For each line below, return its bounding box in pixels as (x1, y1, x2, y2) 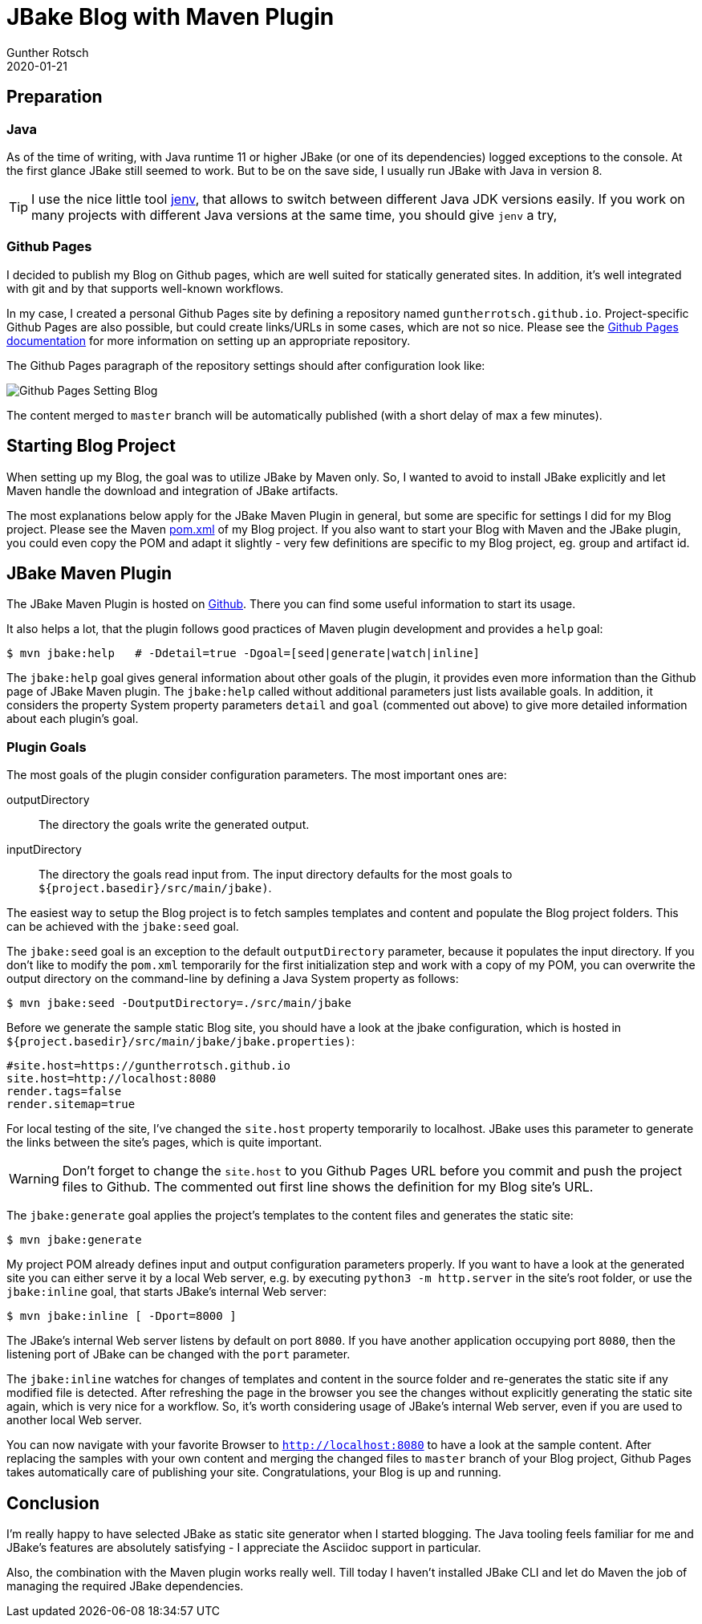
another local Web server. (6, 1413, 142, 1427)
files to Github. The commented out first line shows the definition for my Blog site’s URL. (62, 1179, 594, 1196)
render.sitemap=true (6, 1098, 136, 1111)
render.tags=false (6, 1085, 122, 1098)
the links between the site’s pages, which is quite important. (6, 1135, 323, 1150)
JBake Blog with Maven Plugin (6, 3, 335, 30)
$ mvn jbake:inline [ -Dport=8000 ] (6, 1309, 237, 1323)
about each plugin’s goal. (6, 712, 139, 726)
